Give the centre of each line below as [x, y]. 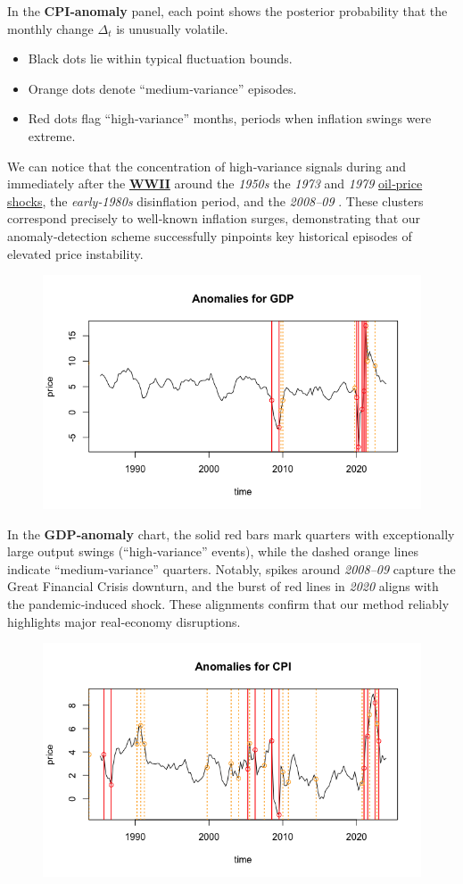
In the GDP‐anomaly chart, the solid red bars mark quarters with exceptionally [231, 534]
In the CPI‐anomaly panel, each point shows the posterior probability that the [227, 11]
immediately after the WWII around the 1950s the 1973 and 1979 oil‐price [215, 183]
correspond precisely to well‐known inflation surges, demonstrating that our [214, 218]
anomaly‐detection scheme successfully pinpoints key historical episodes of [210, 235]
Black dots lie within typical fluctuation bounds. [160, 58]
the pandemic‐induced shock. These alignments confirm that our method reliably [228, 604]
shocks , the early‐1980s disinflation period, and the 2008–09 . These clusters [215, 200]
